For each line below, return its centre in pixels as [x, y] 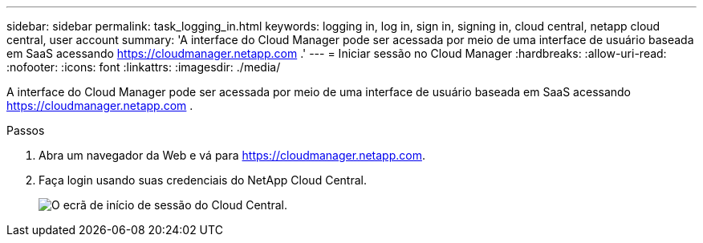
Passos [26, 130]
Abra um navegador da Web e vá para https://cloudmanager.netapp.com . [232, 155]
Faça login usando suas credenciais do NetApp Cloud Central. [203, 180]
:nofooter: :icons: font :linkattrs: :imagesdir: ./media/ [144, 67]
